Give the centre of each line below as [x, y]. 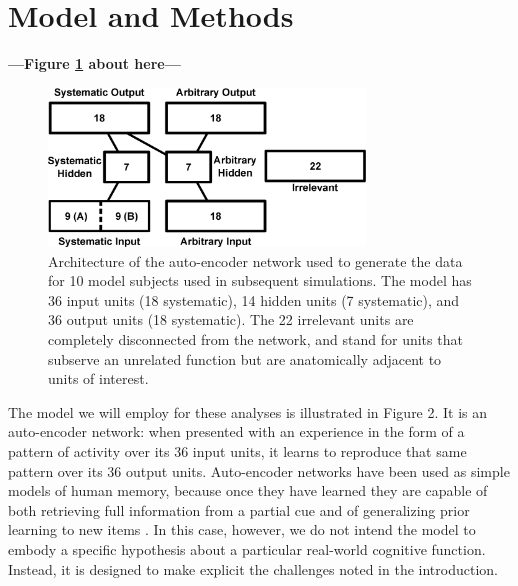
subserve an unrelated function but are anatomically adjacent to [245, 358]
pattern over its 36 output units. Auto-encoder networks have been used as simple [259, 470]
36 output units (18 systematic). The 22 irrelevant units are [231, 319]
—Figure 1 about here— [94, 63]
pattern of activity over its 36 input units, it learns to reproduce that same [237, 450]
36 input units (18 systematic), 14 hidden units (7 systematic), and [254, 299]
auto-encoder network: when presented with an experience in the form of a [236, 431]
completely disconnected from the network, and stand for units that [255, 338]
